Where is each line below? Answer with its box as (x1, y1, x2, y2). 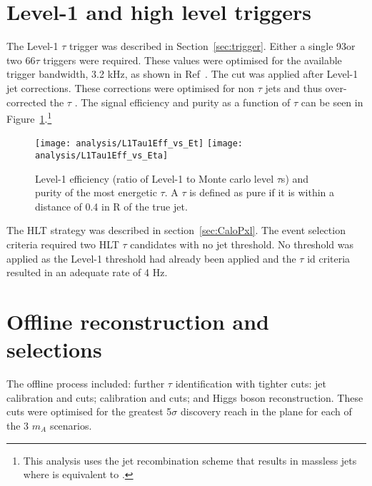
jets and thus (265, 80, 322, 95)
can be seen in (301, 94, 363, 109)
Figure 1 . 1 (6, 109, 52, 126)
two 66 (6, 52, 36, 67)
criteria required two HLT (6, 237, 119, 252)
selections (6, 335, 102, 364)
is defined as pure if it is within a (189, 185, 335, 200)
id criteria (307, 250, 351, 265)
